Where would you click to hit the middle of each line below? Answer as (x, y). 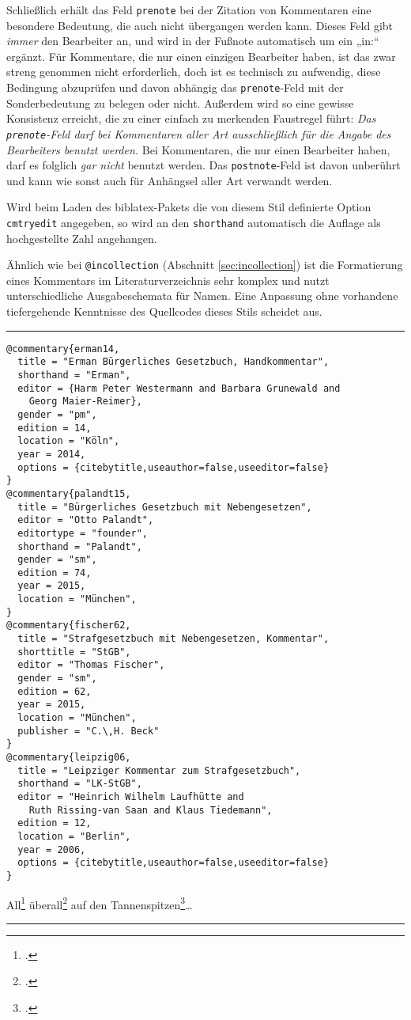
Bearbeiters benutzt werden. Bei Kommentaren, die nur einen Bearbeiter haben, (198, 149)
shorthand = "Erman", (74, 375)
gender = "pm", (57, 414)
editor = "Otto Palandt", (86, 520)
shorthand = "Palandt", (80, 546)
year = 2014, (52, 454)
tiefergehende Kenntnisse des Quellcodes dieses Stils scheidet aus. (164, 311)
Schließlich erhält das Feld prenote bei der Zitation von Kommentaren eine (189, 9)
